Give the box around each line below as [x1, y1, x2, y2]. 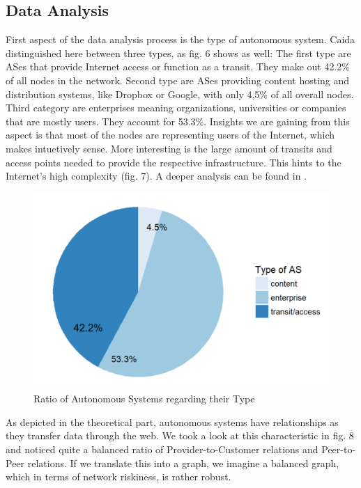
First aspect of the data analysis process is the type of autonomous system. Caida [6, 32, 355, 47]
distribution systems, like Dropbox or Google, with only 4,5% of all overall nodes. [6, 86, 354, 101]
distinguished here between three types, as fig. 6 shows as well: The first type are [6, 45, 351, 60]
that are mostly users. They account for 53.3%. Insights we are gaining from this [6, 113, 350, 128]
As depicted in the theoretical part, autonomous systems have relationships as [6, 414, 339, 429]
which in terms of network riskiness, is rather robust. [6, 469, 231, 484]
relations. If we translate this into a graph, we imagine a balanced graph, [27, 455, 339, 470]
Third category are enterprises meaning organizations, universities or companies [6, 100, 346, 115]
